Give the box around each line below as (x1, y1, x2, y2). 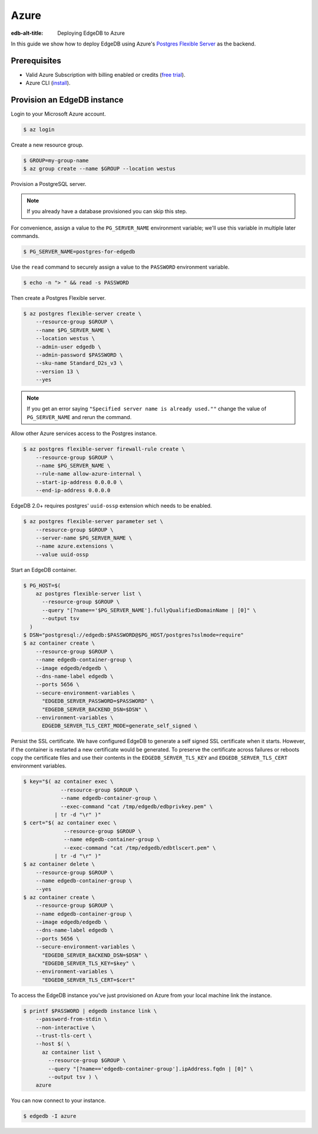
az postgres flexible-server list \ (35, 590, 141, 597)
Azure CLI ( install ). (25, 80, 71, 87)
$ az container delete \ (23, 861, 95, 868)
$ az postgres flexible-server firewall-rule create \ (23, 446, 185, 453)
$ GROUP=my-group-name (23, 157, 89, 164)
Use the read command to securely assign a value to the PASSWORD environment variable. (11, 263, 230, 270)
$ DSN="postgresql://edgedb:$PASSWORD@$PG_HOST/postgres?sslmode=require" (23, 632, 244, 639)
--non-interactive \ (35, 1024, 95, 1031)
